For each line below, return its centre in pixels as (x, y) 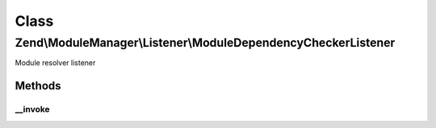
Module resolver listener (55, 63)
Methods (38, 86)
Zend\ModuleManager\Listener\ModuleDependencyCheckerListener (205, 43)
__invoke (32, 109)
